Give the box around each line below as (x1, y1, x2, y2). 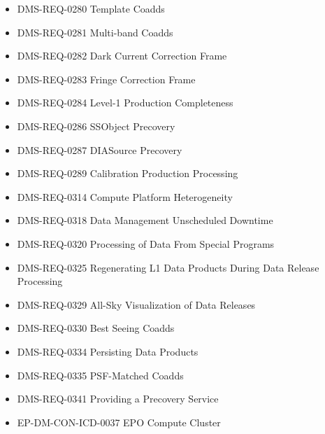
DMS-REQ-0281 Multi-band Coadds (17, 24, 173, 39)
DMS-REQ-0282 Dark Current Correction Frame (17, 48, 227, 63)
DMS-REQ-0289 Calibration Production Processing (17, 166, 238, 181)
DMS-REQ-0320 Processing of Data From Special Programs (17, 236, 275, 251)
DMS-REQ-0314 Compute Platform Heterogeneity (17, 189, 233, 204)
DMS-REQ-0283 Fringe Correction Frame (17, 71, 196, 86)
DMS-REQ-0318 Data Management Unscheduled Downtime (17, 213, 273, 227)
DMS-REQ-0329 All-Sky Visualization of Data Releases (17, 297, 256, 311)
